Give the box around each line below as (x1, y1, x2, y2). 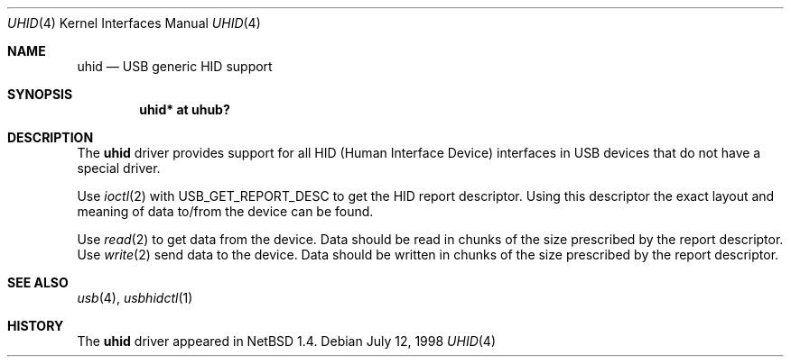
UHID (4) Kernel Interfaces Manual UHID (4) (7, 15, 261, 31)
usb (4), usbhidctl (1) (77, 290, 193, 305)
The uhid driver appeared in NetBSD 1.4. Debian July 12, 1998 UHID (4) (77, 333, 496, 349)
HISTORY (7, 318, 64, 333)
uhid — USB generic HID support (77, 59, 273, 74)
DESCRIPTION (7, 130, 94, 145)
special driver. (77, 160, 161, 176)
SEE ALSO (7, 275, 69, 290)
